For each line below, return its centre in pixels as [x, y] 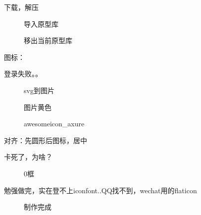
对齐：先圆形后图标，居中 [46, 140]
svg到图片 [39, 90]
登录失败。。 [23, 74]
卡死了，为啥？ [28, 157]
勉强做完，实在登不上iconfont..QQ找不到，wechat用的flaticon [100, 190]
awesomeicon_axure [54, 124]
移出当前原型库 [48, 40]
